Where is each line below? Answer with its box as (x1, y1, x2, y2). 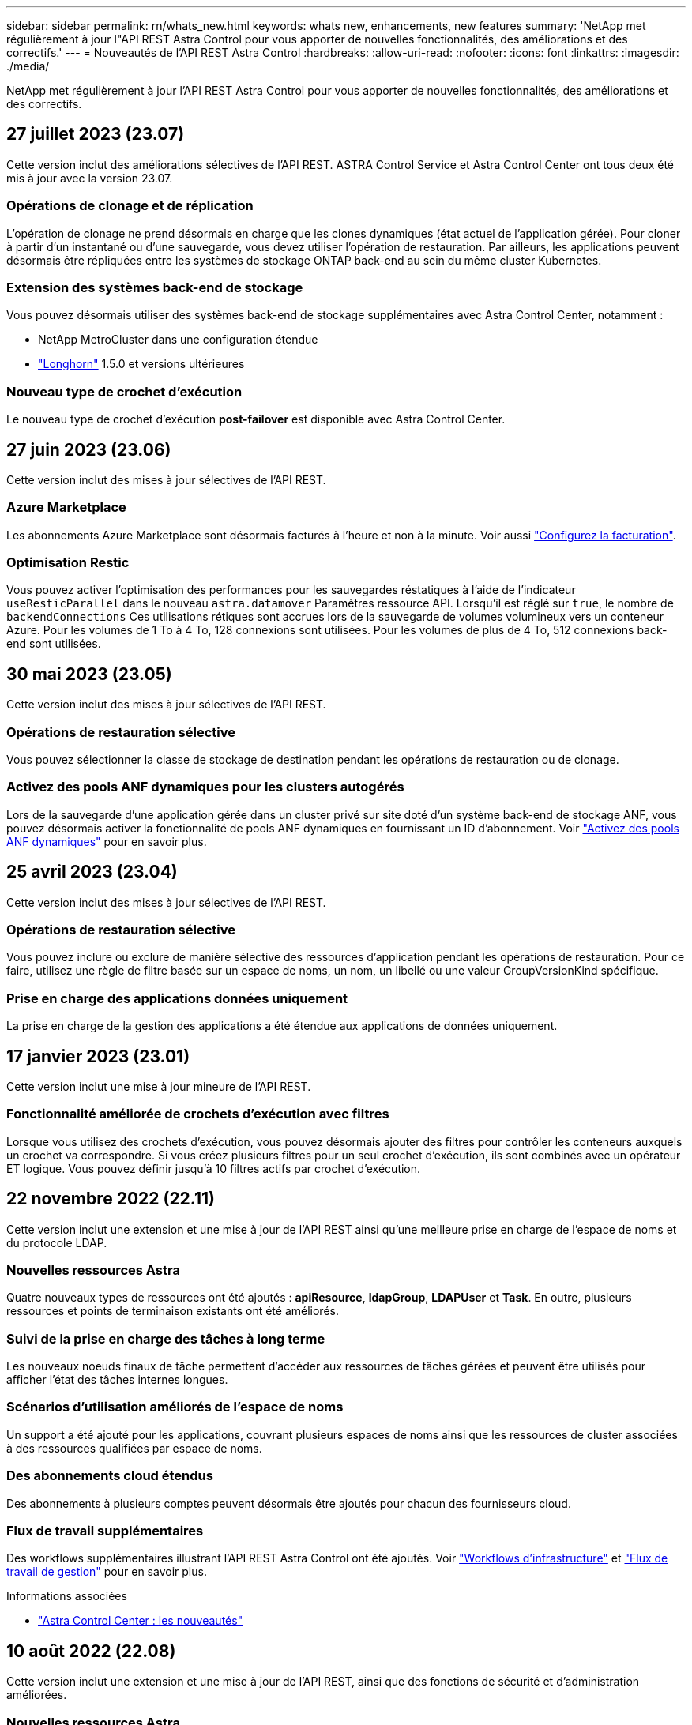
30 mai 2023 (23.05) (6, 663, 172, 684)
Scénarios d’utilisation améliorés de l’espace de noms (6, 1399, 344, 1415)
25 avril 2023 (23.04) (6, 862, 178, 882)
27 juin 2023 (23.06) (6, 439, 171, 460)
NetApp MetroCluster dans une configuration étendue (38, 333, 318, 347)
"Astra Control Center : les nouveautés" (38, 1614, 243, 1628)
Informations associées (6, 1589, 127, 1603)
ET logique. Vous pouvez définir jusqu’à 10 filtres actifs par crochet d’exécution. (6, 1161, 421, 1175)
